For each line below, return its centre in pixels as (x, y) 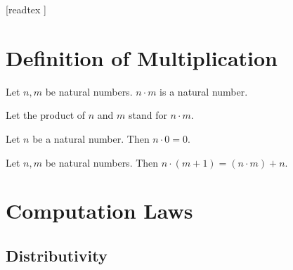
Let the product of (46, 115)
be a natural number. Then (91, 138)
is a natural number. (204, 91)
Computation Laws (99, 211)
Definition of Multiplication (142, 57)
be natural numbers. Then (102, 162)
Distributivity (57, 255)
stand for (148, 115)
